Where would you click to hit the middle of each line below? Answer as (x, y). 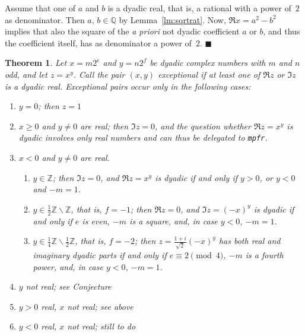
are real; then (104, 126)
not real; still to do (101, 326)
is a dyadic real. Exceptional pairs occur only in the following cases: (128, 86)
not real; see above (100, 306)
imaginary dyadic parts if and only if (100, 254)
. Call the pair (99, 74)
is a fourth (264, 254)
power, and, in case (68, 266)
